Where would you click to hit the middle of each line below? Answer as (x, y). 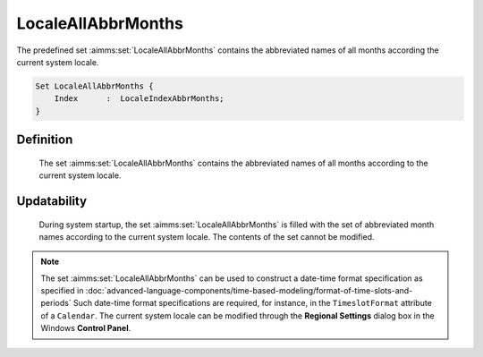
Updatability (52, 201)
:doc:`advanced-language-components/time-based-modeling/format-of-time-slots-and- (249, 291)
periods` (56, 303)
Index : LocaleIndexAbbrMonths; (139, 99)
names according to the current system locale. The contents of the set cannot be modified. (207, 236)
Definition (45, 140)
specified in (62, 291)
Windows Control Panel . (86, 328)
